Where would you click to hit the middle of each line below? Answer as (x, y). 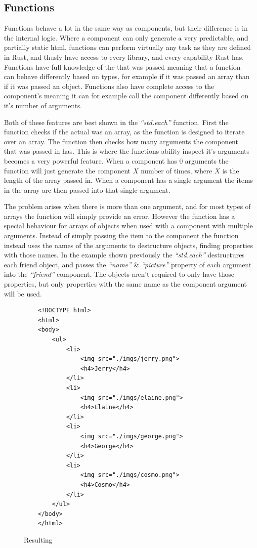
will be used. (23, 293)
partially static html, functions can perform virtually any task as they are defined (128, 47)
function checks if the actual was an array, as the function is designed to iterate (124, 132)
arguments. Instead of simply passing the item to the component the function (121, 235)
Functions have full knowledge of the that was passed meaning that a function (122, 66)
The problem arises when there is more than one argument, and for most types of (128, 206)
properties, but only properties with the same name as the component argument (126, 284)
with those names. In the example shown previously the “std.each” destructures (124, 255)
